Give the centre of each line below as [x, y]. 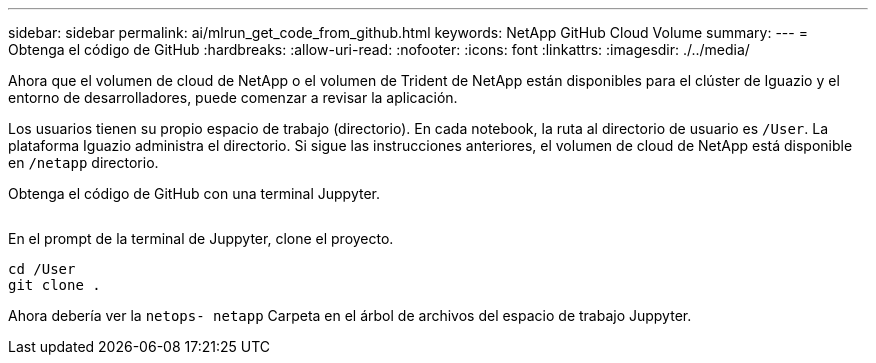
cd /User [42, 269]
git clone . [54, 285]
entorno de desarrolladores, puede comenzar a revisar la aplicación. [233, 97]
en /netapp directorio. [83, 162]
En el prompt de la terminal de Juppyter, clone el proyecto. [201, 238]
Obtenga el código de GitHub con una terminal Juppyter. [194, 193]
